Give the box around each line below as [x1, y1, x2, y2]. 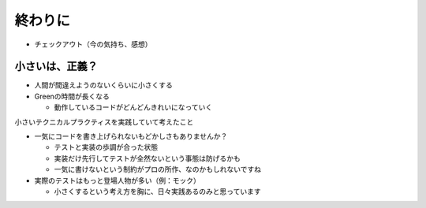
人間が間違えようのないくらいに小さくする [34, 80, 173, 90]
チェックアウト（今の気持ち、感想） [34, 39, 152, 49]
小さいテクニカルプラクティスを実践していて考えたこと [14, 117, 194, 126]
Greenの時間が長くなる [34, 91, 110, 101]
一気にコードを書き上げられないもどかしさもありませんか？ [34, 132, 228, 141]
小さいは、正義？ [14, 60, 98, 73]
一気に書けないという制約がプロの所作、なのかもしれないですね [54, 165, 262, 174]
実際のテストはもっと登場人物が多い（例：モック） [34, 176, 200, 185]
